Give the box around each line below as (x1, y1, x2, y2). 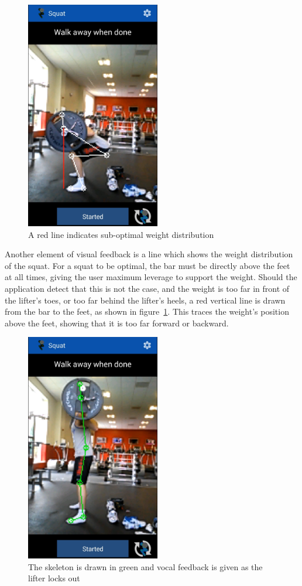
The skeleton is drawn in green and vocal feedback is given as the (28, 560, 263, 573)
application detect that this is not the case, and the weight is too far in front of (5, 282, 290, 294)
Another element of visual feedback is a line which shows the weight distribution (5, 248, 293, 260)
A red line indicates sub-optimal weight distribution (28, 228, 214, 240)
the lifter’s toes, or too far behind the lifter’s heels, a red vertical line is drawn (5, 294, 286, 306)
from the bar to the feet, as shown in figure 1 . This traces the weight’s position (5, 305, 289, 318)
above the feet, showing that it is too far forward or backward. (5, 316, 229, 329)
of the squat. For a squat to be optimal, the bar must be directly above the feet (5, 259, 290, 271)
